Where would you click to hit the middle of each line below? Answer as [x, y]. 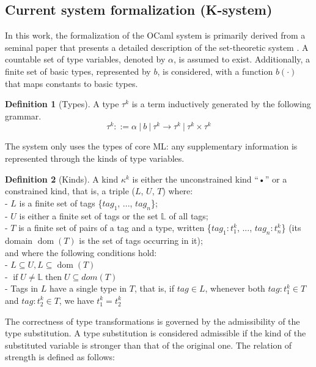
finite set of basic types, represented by [78, 71]
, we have [76, 300]
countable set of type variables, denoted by [85, 59]
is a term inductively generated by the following [221, 104]
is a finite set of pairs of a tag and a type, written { [115, 228]
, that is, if [154, 288]
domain [19, 240]
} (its [291, 228]
